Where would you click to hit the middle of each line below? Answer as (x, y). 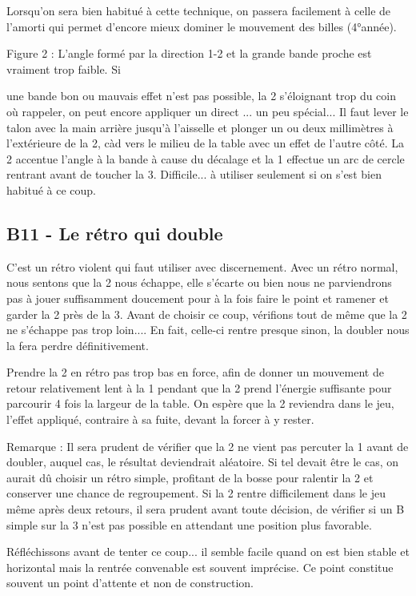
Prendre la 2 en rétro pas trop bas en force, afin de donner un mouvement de (195, 372)
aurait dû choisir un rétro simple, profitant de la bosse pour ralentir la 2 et (190, 477)
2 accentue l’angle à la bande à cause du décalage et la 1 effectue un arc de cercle (206, 158)
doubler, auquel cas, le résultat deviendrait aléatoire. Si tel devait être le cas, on (203, 462)
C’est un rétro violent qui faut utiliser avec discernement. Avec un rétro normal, (202, 266)
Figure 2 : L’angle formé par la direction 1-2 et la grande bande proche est (189, 53)
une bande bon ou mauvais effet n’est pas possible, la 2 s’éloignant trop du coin (202, 96)
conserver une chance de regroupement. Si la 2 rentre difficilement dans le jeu (196, 493)
